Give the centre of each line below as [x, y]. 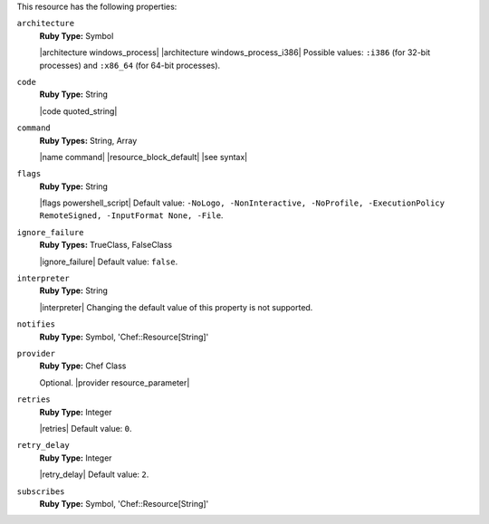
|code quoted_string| [78, 111]
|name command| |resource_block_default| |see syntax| [144, 157]
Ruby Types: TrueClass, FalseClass [105, 245]
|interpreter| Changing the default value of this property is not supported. [176, 307]
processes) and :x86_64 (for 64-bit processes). [130, 65]
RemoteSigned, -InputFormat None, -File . [131, 215]
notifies [36, 324]
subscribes [41, 491]
